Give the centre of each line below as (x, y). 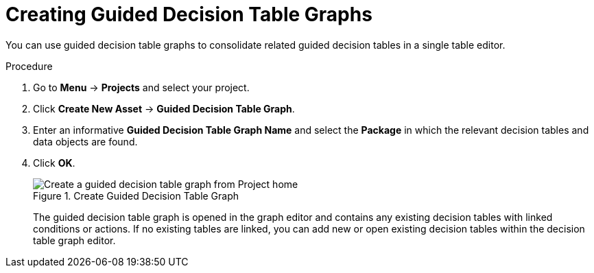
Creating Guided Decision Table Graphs (189, 14)
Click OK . (54, 163)
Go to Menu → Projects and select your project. (141, 87)
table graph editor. (74, 240)
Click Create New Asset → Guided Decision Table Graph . (164, 108)
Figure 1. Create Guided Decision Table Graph (136, 195)
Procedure (29, 66)
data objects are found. (85, 141)
